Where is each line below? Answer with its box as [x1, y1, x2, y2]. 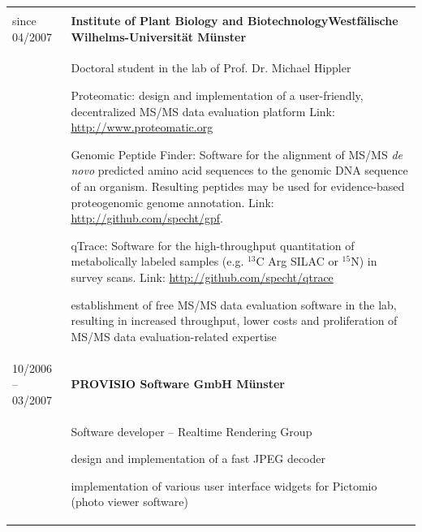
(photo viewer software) [71, 493, 188, 510]
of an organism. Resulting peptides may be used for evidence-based [71, 178, 405, 194]
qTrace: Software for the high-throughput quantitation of [71, 236, 355, 253]
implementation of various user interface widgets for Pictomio [71, 477, 377, 494]
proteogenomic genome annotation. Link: [71, 193, 274, 210]
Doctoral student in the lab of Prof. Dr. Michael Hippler [71, 59, 351, 76]
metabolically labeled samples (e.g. [71, 253, 244, 270]
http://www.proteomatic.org [71, 119, 213, 136]
